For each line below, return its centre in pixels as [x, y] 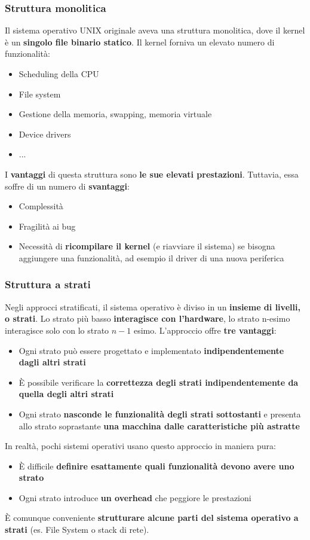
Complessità [41, 206]
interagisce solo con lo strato [57, 330]
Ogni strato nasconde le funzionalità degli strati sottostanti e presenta [160, 414]
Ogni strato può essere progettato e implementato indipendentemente [151, 350]
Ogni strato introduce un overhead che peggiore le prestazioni [135, 497]
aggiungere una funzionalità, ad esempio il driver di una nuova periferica [151, 257]
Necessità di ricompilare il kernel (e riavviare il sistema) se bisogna [147, 246]
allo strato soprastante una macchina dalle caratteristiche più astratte [159, 425]
